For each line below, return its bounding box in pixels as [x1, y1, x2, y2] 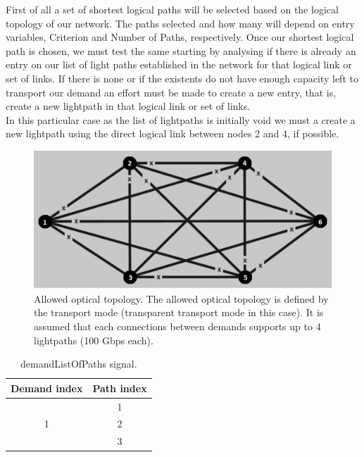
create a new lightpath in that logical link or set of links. [6, 99, 251, 113]
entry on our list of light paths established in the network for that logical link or [6, 57, 352, 72]
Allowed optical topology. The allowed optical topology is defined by [34, 291, 329, 306]
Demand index [11, 380, 83, 395]
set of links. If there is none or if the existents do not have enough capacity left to [6, 70, 358, 85]
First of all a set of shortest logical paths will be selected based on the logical [6, 2, 339, 16]
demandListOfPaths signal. [20, 356, 137, 371]
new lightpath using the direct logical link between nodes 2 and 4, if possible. [6, 126, 339, 141]
